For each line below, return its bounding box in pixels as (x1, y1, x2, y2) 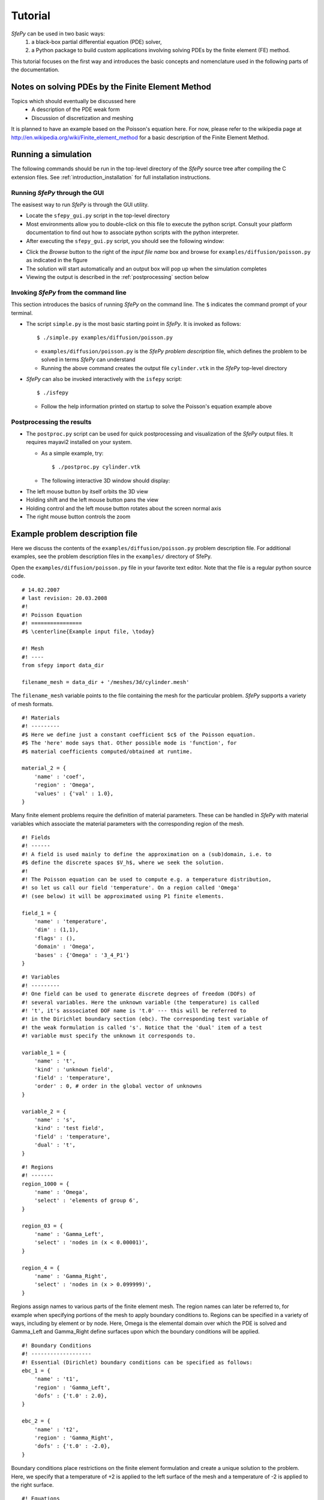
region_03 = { (22, 1222, 63, 1229)
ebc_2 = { (22, 1418, 50, 1424)
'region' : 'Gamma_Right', (34, 1435, 114, 1441)
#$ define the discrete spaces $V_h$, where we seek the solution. (22, 859, 224, 866)
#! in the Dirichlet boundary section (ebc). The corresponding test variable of (22, 1016, 269, 1022)
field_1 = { (22, 910, 57, 916)
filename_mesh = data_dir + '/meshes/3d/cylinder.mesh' (22, 679, 190, 685)
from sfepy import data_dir (22, 662, 104, 669)
